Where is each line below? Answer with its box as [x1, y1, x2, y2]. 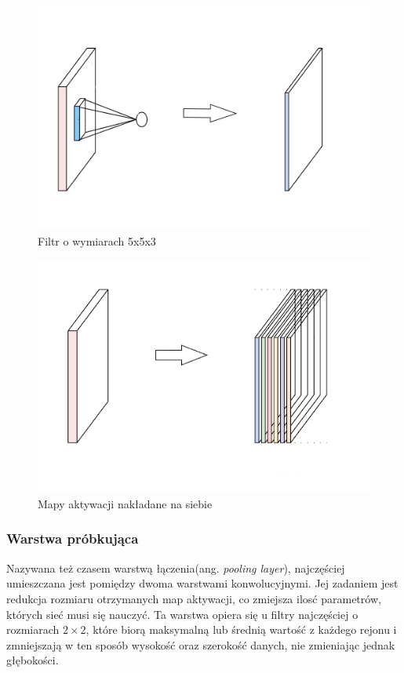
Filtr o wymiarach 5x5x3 [38, 233, 156, 249]
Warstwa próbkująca [6, 529, 139, 548]
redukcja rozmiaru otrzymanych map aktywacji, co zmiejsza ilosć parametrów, [6, 590, 381, 606]
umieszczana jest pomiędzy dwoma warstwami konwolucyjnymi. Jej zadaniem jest [6, 575, 399, 591]
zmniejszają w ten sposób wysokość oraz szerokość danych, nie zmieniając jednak [6, 636, 395, 653]
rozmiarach [6, 621, 60, 638]
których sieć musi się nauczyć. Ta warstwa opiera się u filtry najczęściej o [6, 606, 359, 622]
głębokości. [6, 652, 59, 668]
